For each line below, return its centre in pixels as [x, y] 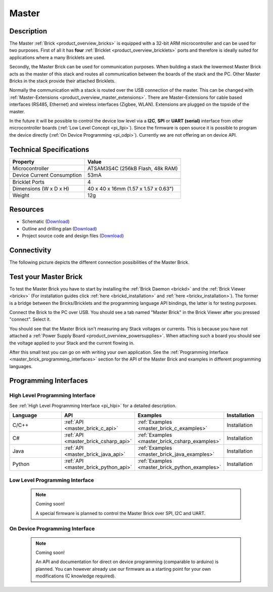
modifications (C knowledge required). [76, 576]
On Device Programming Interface [52, 529]
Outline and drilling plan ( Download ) [59, 228]
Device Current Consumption [47, 175]
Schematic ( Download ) [46, 222]
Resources [27, 209]
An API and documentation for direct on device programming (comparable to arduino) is [127, 562]
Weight [21, 195]
